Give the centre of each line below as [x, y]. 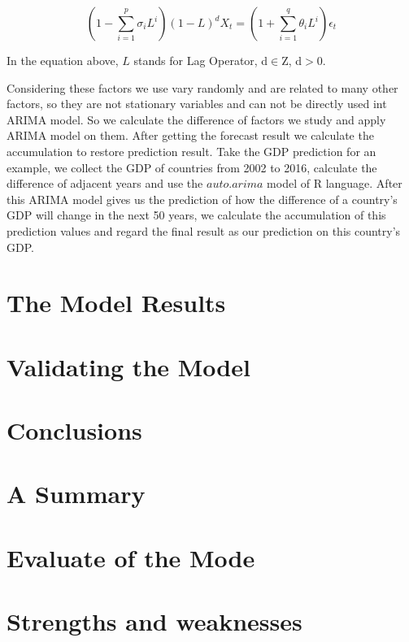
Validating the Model [128, 366]
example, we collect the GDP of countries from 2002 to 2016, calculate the [192, 167]
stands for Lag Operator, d [201, 60]
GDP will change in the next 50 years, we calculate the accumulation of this [196, 215]
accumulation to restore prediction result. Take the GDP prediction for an [191, 151]
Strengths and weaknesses [154, 621]
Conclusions [74, 430]
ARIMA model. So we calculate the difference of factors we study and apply [196, 119]
